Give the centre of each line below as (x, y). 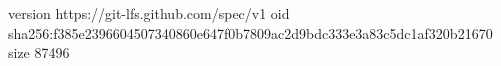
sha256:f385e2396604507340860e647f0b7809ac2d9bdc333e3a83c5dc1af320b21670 (250, 32)
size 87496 (39, 52)
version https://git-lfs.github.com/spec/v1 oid (149, 13)
